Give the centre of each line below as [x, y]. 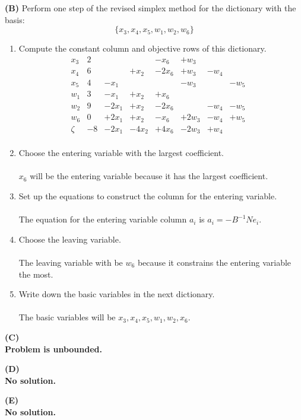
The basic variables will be [67, 317]
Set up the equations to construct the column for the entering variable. [148, 195]
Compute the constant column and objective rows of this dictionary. [142, 48]
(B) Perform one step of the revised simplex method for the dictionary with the [150, 8]
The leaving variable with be [71, 262]
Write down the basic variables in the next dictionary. [117, 294]
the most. [36, 274]
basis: [15, 19]
